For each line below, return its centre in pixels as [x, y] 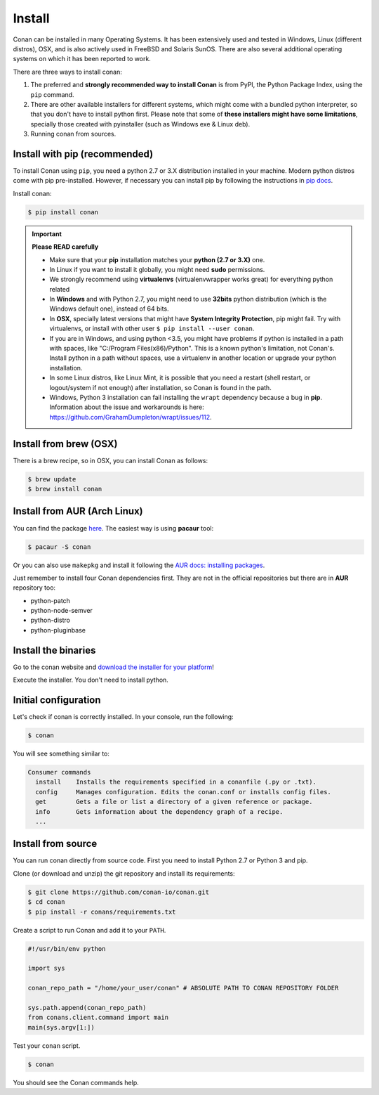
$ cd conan [46, 902]
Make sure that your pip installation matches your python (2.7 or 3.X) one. [157, 259]
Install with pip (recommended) [83, 154]
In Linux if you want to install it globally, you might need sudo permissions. [157, 269]
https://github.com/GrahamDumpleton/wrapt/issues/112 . [131, 417]
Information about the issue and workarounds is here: [127, 407]
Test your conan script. [47, 1045]
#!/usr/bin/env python [67, 948]
